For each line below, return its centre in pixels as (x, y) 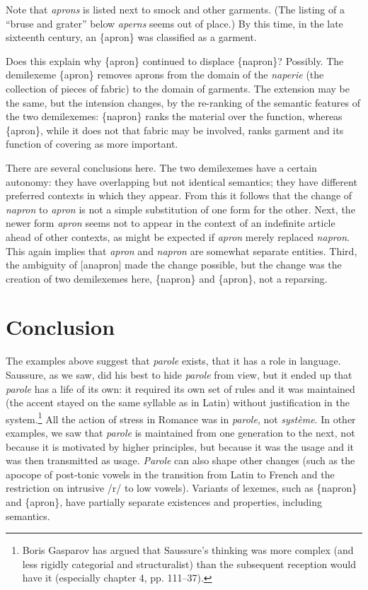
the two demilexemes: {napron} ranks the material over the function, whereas (174, 116)
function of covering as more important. (92, 144)
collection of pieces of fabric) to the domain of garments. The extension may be (178, 88)
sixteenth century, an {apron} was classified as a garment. (131, 37)
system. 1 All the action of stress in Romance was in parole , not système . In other (181, 418)
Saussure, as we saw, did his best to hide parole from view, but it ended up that (179, 374)
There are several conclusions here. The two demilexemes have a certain (161, 167)
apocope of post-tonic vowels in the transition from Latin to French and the (170, 474)
